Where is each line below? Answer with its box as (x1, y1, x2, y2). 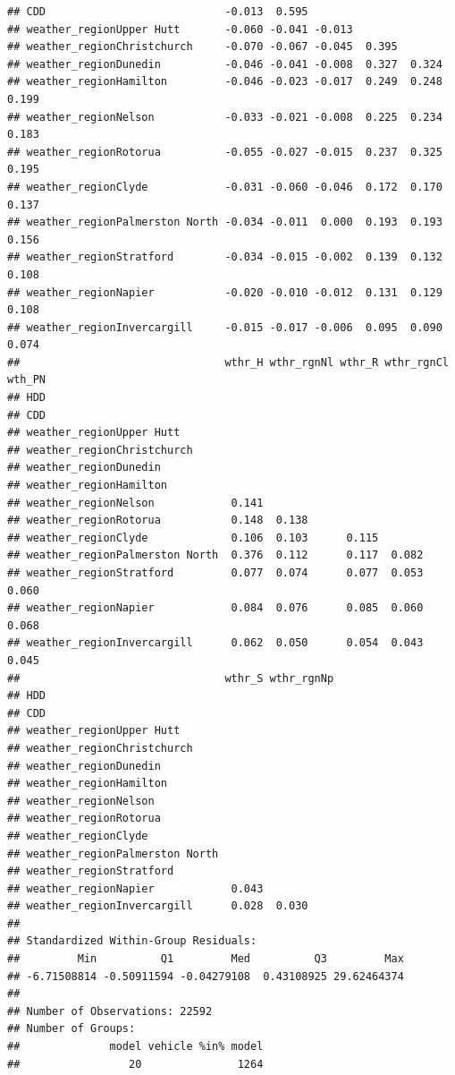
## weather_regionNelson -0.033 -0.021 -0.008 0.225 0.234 (7, 110, 442, 124)
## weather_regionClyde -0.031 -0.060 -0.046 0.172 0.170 (7, 180, 442, 193)
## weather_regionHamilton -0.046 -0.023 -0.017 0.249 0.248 (7, 75, 442, 89)
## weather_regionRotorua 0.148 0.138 (7, 514, 308, 527)
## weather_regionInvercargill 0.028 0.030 (7, 900, 308, 913)
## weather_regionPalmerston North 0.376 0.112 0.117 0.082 (7, 549, 424, 562)
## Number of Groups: (7, 1022, 136, 1036)
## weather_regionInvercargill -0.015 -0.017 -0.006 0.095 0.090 (7, 320, 442, 334)
